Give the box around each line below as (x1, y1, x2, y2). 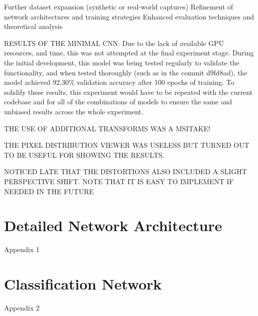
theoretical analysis (4, 21, 63, 31)
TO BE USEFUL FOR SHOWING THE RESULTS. (4, 149, 164, 160)
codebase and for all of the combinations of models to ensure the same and (4, 96, 232, 107)
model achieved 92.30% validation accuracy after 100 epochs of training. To (4, 77, 235, 87)
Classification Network (4, 274, 162, 294)
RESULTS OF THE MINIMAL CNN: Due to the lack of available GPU (4, 37, 224, 48)
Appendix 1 (4, 244, 40, 255)
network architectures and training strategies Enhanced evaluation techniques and (4, 11, 254, 21)
